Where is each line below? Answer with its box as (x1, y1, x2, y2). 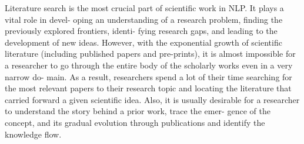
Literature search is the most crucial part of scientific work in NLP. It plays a (5, 2, 284, 13)
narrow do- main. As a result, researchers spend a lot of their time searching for (5, 70, 292, 83)
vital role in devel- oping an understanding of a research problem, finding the (5, 13, 283, 25)
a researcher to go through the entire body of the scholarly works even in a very (5, 59, 293, 71)
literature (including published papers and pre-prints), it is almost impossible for (5, 47, 296, 60)
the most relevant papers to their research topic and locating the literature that (5, 82, 292, 94)
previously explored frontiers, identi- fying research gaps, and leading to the (5, 25, 278, 37)
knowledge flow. (5, 128, 62, 140)
